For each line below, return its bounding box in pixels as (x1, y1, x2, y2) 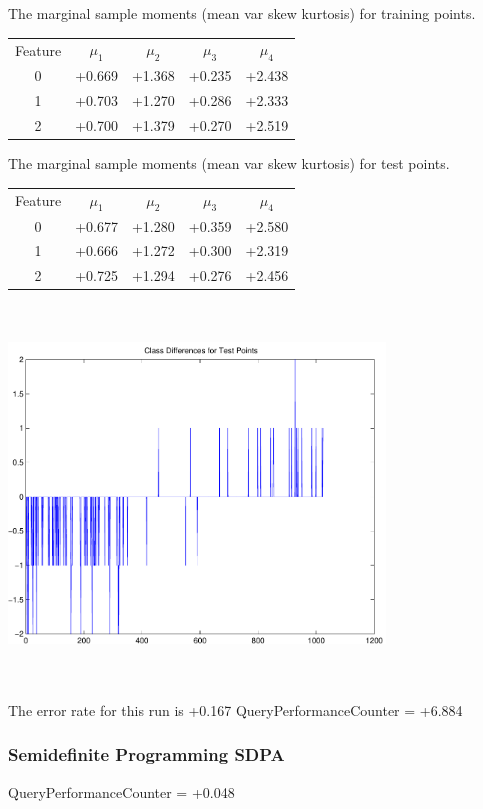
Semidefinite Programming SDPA (8, 742, 285, 767)
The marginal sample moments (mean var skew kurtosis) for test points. (8, 153, 450, 174)
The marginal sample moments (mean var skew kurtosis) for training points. (8, 3, 476, 23)
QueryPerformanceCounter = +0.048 (8, 781, 235, 802)
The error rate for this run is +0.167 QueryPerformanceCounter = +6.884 (8, 699, 463, 720)
